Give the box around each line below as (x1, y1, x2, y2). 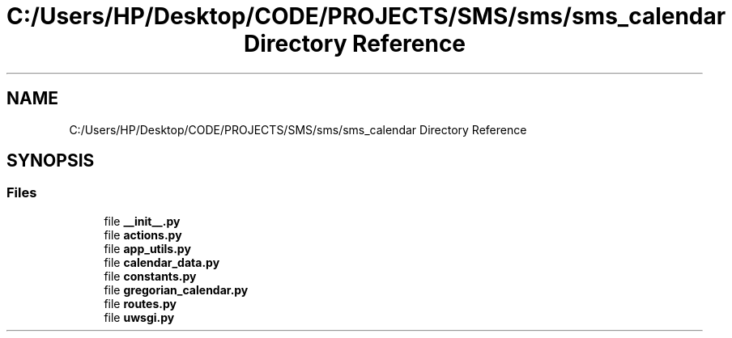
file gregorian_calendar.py (104, 282, 249, 297)
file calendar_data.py (104, 255, 220, 269)
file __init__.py (104, 213, 181, 228)
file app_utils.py (104, 241, 191, 256)
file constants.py (104, 268, 197, 283)
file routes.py (104, 296, 177, 311)
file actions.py (104, 227, 182, 242)
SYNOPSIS (6, 150, 95, 171)
